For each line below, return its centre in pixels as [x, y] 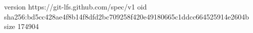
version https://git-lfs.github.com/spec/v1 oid [76, 6]
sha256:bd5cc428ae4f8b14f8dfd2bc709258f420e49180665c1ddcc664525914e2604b [127, 16]
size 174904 [22, 26]
